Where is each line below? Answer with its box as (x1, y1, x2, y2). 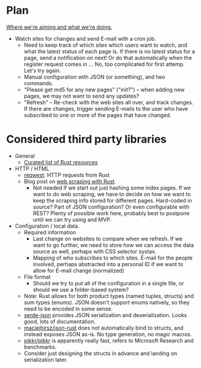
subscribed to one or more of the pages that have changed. (23, 111, 172, 119)
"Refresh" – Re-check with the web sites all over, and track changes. (23, 98, 194, 105)
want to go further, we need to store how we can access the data (32, 241, 194, 249)
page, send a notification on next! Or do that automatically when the (23, 54, 192, 61)
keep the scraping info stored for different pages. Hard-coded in (32, 197, 192, 204)
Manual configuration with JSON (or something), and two (23, 73, 166, 80)
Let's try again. (23, 67, 61, 74)
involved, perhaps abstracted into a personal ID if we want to (32, 260, 184, 267)
